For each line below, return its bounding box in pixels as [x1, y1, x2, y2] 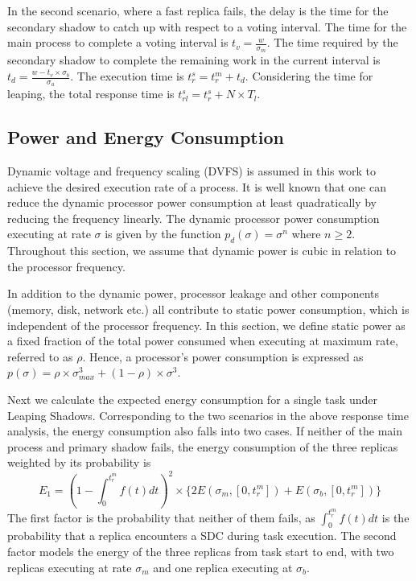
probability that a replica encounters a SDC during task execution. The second [7, 527, 397, 544]
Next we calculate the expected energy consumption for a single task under [7, 390, 377, 407]
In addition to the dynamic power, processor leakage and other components [7, 285, 379, 302]
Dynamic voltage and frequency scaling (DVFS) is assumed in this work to [7, 163, 376, 179]
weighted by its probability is [7, 454, 151, 471]
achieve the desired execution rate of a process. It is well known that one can [7, 178, 386, 195]
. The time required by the [266, 34, 398, 51]
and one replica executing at [153, 558, 293, 575]
